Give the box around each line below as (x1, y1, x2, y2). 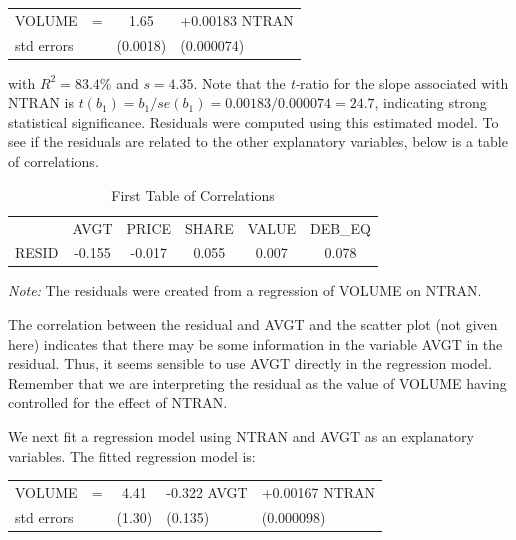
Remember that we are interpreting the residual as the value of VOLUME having (8, 372, 507, 393)
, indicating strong (374, 92, 487, 113)
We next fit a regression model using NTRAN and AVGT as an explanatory (8, 426, 474, 446)
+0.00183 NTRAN (180, 9, 294, 30)
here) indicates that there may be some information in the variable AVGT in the (8, 333, 503, 354)
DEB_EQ (309, 217, 372, 238)
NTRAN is (8, 92, 74, 113)
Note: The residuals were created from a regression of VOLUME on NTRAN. (8, 280, 482, 301)
